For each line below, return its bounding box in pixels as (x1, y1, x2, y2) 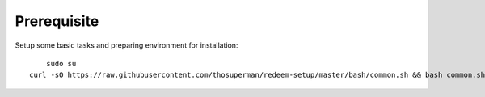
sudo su (45, 59, 77, 68)
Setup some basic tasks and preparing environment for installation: (15, 40, 238, 50)
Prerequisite (15, 12, 99, 30)
